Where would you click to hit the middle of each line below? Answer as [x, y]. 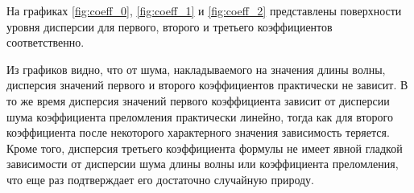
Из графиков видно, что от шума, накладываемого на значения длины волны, [196, 69]
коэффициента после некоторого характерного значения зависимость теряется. [198, 132]
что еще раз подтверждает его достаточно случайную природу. [161, 179]
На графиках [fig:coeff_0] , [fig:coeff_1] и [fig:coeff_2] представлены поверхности [204, 10]
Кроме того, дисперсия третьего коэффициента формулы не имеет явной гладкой [205, 148]
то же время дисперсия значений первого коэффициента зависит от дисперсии [198, 100]
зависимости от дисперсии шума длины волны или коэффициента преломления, [203, 164]
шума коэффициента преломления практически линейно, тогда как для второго [200, 116]
